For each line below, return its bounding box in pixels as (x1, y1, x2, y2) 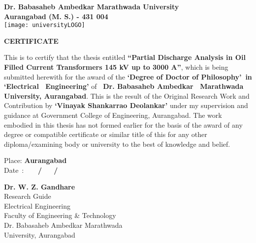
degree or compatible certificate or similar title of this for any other (4, 129, 207, 139)
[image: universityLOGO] (4, 22, 85, 29)
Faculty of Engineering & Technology (4, 210, 116, 220)
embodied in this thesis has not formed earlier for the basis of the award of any (4, 119, 243, 130)
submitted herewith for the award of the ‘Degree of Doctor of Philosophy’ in (4, 71, 252, 81)
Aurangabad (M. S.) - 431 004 (4, 11, 108, 21)
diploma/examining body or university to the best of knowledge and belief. (4, 138, 230, 149)
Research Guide (4, 191, 51, 201)
